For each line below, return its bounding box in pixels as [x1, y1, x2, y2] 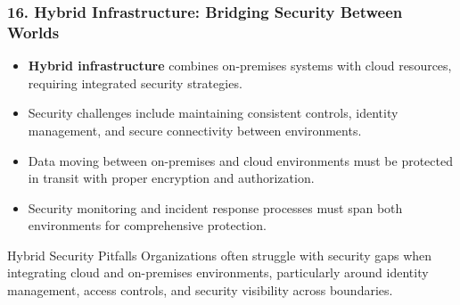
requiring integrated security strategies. [28, 73, 242, 92]
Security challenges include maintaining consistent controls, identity [28, 103, 398, 122]
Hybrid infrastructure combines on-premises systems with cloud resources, [28, 56, 452, 75]
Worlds [7, 21, 60, 43]
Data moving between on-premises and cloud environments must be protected [28, 151, 453, 169]
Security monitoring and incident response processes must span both [28, 198, 403, 217]
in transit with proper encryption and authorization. [28, 169, 315, 187]
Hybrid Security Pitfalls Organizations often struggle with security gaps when [7, 245, 432, 264]
